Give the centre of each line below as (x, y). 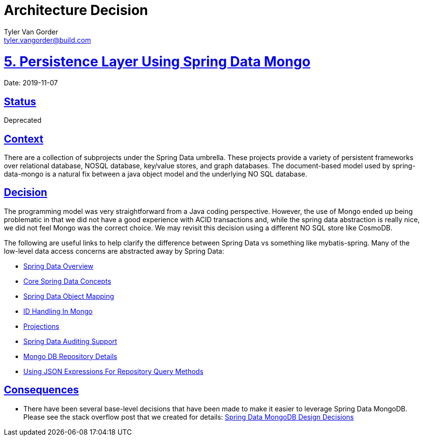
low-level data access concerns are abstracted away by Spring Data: (114, 251)
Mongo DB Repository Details (70, 356)
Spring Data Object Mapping (69, 296)
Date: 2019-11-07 (31, 83)
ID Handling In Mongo (58, 311)
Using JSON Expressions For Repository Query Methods (113, 371)
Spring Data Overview (59, 266)
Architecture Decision (76, 10)
